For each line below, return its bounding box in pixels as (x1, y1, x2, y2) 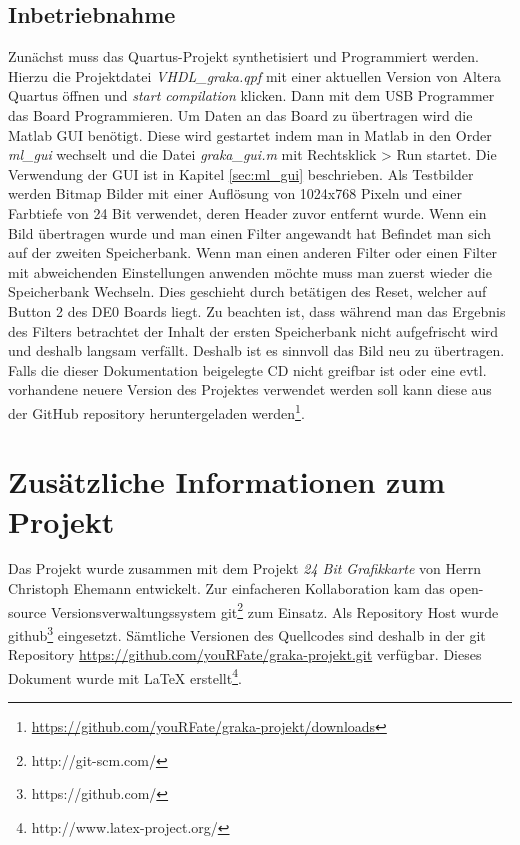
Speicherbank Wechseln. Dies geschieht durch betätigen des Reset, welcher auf (8, 281, 487, 302)
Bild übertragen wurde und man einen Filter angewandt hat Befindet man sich (8, 222, 492, 243)
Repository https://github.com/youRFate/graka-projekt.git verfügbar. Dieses (8, 644, 482, 665)
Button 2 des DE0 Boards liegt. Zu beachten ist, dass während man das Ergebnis (8, 300, 506, 321)
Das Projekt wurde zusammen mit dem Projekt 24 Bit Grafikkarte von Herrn (8, 558, 482, 579)
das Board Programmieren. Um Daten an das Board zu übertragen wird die (8, 104, 473, 125)
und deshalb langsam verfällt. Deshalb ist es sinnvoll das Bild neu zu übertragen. (8, 340, 505, 361)
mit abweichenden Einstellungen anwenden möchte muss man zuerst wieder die (8, 261, 492, 282)
